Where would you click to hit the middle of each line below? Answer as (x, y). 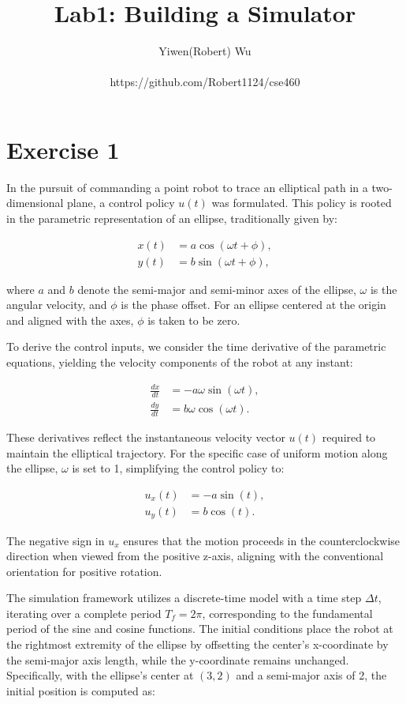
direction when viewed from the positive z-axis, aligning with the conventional (195, 556)
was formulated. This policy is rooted (302, 203)
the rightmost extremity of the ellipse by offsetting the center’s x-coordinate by (197, 644)
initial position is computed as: (81, 690)
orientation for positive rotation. (84, 571)
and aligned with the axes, (70, 320)
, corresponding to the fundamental (287, 613)
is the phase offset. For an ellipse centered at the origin (253, 305)
